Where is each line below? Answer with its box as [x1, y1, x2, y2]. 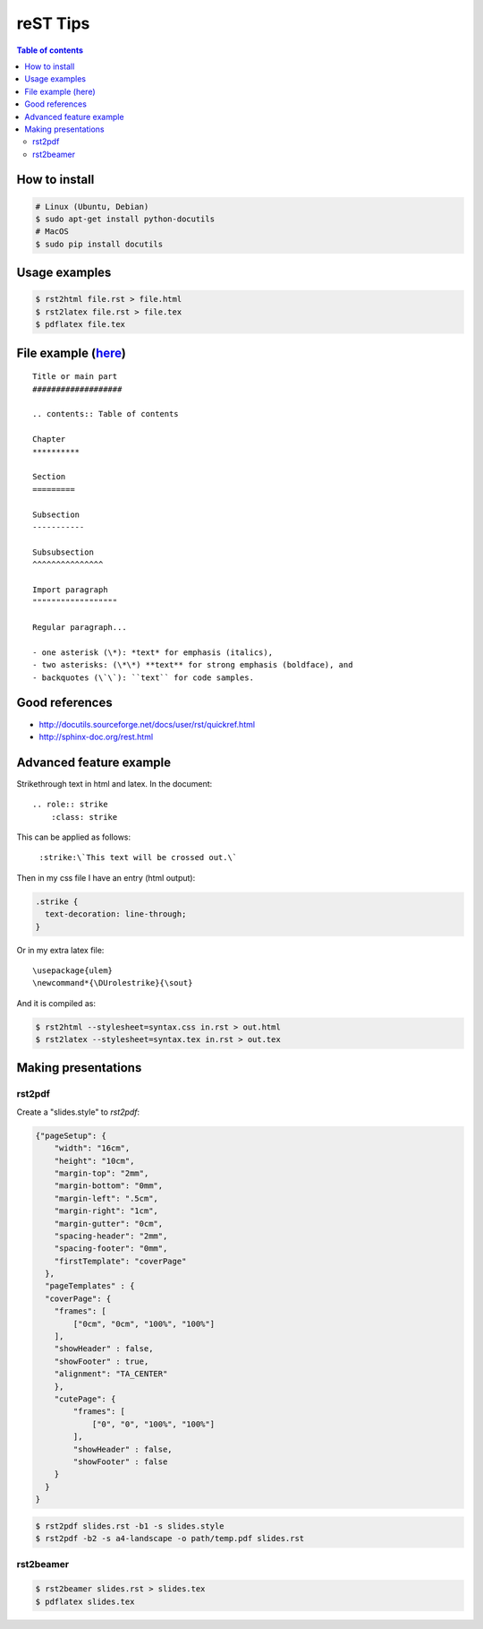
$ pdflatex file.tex [35, 319, 125, 330]
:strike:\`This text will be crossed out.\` [38, 852, 238, 863]
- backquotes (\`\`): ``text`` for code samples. [32, 672, 255, 683]
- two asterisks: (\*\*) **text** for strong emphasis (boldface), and [32, 659, 353, 670]
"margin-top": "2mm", [54, 1168, 149, 1178]
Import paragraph [32, 584, 108, 595]
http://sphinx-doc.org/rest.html [38, 731, 154, 742]
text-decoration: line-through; [45, 909, 187, 919]
